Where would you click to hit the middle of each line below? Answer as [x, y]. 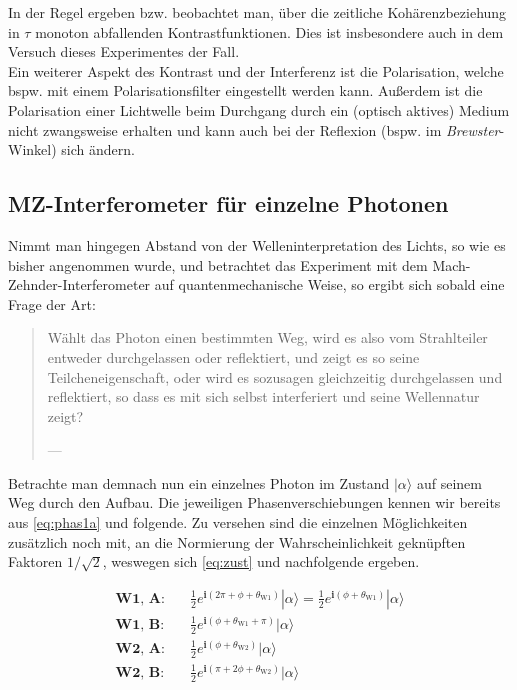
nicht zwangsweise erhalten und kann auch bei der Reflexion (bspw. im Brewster [254, 129]
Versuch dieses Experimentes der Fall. [124, 51]
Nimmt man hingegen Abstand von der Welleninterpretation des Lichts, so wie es [257, 244]
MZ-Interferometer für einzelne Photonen [228, 203]
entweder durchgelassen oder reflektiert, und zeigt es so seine [233, 356]
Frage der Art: [52, 303]
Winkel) [32, 149]
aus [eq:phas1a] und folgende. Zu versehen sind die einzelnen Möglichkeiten [238, 522]
